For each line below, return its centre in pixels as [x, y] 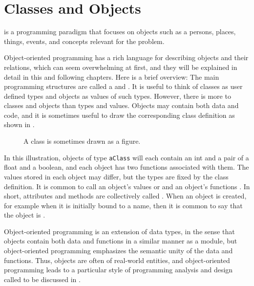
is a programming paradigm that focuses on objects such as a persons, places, [120, 32]
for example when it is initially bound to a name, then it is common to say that [123, 205]
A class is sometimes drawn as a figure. [82, 141]
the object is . [25, 215]
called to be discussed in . [42, 279]
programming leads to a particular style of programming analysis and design [118, 270]
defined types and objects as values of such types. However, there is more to [117, 96]
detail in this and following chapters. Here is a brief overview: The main [112, 77]
